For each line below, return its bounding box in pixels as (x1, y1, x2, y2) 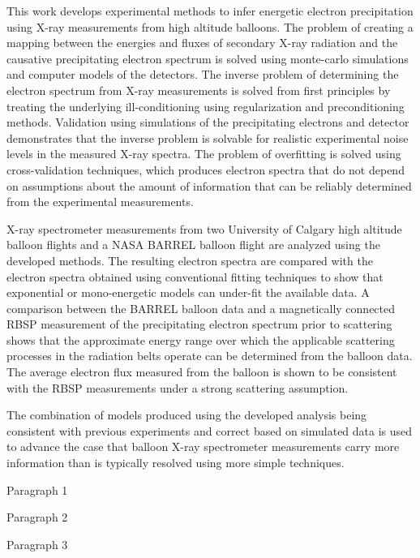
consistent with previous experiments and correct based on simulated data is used (6, 422, 413, 439)
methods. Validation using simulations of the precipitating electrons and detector (6, 114, 409, 131)
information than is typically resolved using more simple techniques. (6, 454, 345, 471)
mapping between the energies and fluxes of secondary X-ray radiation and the (6, 34, 398, 51)
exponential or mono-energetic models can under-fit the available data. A (6, 284, 370, 301)
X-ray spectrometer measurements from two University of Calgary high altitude (6, 220, 402, 237)
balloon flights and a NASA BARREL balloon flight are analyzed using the (6, 236, 380, 253)
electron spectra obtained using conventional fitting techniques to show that (6, 268, 384, 285)
